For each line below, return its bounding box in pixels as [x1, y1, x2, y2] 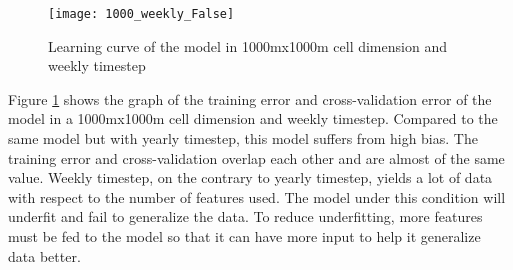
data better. [8, 245, 81, 266]
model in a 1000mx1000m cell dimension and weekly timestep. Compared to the [8, 108, 498, 129]
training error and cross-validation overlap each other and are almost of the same [8, 147, 505, 168]
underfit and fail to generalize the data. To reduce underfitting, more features [8, 206, 483, 227]
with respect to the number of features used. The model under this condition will [8, 186, 506, 207]
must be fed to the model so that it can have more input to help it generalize [8, 226, 481, 246]
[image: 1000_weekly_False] [48, 7, 235, 21]
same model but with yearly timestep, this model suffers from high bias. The [8, 128, 478, 149]
